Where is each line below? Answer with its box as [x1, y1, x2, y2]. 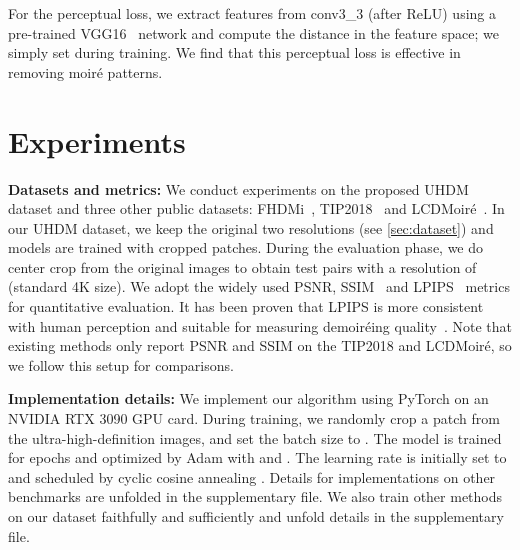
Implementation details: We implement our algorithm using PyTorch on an [8, 388, 489, 409]
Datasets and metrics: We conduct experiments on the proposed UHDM [8, 178, 469, 199]
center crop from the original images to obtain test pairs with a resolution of [8, 256, 477, 277]
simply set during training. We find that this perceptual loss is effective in [8, 42, 461, 63]
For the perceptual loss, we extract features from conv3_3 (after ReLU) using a [8, 3, 496, 23]
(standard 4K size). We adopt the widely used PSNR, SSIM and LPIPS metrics [8, 276, 510, 297]
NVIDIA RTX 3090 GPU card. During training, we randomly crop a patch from [8, 408, 500, 429]
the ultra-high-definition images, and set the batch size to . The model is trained [8, 427, 502, 448]
